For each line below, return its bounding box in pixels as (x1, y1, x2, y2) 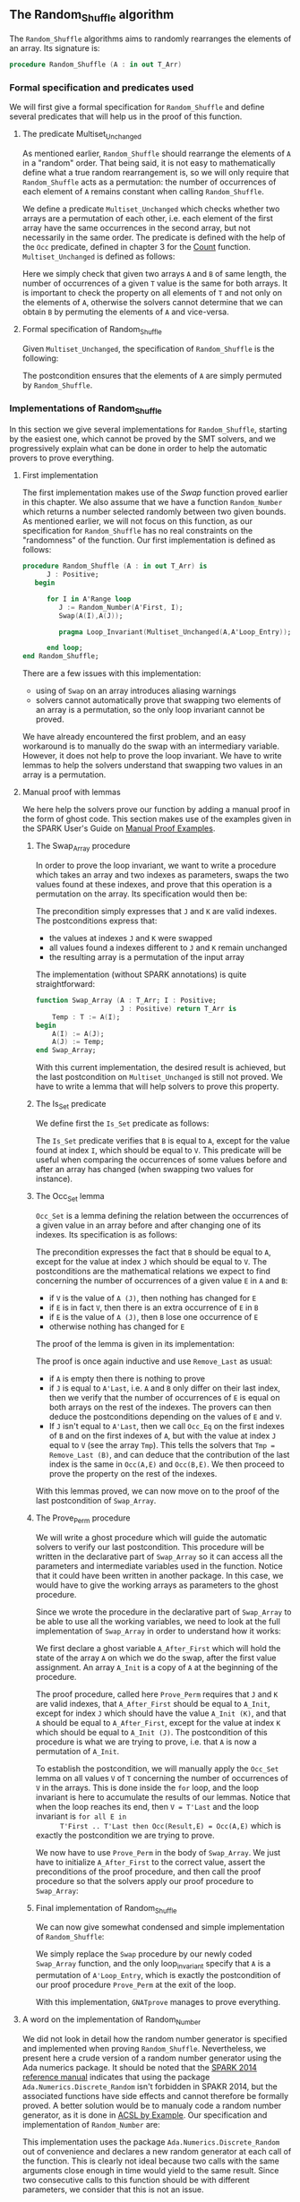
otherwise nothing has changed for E (48, 1321, 185, 1332)
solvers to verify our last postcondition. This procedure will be (35, 1541, 265, 1552)
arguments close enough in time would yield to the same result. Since (21, 2164, 279, 2175)
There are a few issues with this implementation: (21, 668, 201, 679)
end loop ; (46, 644, 83, 653)
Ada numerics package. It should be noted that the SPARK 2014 (21, 2061, 258, 2072)
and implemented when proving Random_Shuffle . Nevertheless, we (21, 2043, 267, 2053)
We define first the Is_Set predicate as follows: (35, 1118, 210, 1128)
